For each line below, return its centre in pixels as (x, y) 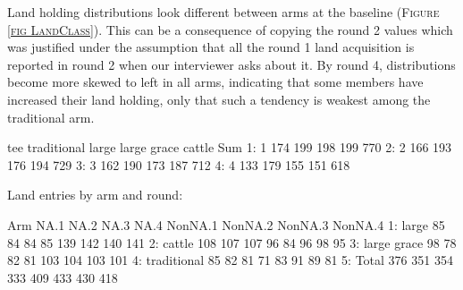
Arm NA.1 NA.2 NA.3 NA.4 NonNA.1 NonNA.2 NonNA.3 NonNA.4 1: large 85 (226, 224)
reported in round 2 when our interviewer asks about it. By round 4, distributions (231, 64)
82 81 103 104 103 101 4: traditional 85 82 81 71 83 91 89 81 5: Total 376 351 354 (230, 260)
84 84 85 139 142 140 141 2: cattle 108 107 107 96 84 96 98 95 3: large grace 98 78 (232, 242)
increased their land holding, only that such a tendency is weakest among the (219, 99)
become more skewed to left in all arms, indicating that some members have (215, 82)
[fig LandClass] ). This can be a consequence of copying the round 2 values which (230, 29)
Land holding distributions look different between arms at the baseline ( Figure (223, 12)
